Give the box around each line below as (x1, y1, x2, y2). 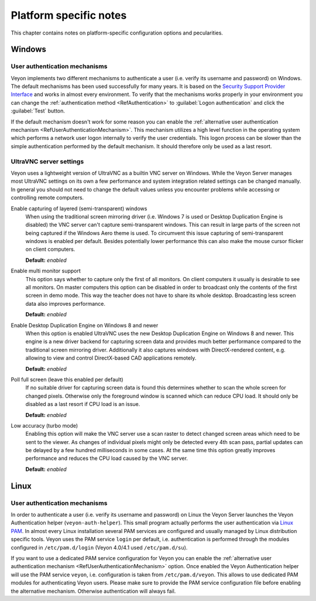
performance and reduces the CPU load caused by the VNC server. (25, 455, 188, 462)
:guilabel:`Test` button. (11, 107, 66, 114)
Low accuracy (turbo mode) (11, 422, 78, 429)
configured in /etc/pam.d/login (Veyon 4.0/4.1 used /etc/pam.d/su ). (11, 544, 188, 551)
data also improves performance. (25, 300, 105, 307)
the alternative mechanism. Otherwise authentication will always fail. (11, 588, 176, 595)
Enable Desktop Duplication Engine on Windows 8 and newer (11, 322, 159, 329)
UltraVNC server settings (11, 157, 84, 165)
